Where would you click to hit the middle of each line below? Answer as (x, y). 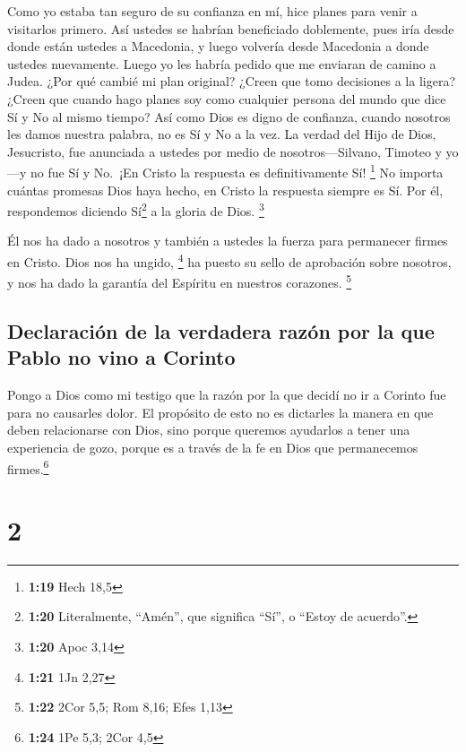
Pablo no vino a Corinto (121, 357)
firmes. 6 (28, 467)
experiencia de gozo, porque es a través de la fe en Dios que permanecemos (213, 447)
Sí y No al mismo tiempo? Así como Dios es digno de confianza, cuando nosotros (229, 116)
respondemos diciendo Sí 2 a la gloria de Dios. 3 (136, 209)
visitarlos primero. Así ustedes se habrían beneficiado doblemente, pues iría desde (231, 28)
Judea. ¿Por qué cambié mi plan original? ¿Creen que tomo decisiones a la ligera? (231, 81)
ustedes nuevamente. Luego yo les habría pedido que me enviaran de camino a (222, 63)
